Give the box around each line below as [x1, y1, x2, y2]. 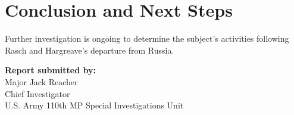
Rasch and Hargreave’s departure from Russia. [5, 43, 174, 56]
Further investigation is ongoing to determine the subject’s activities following [5, 32, 289, 45]
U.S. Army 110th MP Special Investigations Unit [5, 99, 184, 111]
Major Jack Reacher [5, 75, 78, 88]
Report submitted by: [5, 64, 96, 76]
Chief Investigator [5, 87, 70, 100]
